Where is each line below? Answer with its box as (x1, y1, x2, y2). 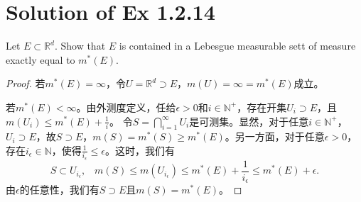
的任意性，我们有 (19, 182, 99, 197)
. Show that (54, 38, 106, 53)
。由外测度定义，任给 (76, 99, 176, 114)
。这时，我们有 (104, 142, 175, 157)
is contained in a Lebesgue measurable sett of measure (119, 38, 356, 53)
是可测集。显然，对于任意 (189, 113, 309, 128)
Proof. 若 (6, 76, 45, 91)
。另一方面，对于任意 (225, 129, 325, 144)
